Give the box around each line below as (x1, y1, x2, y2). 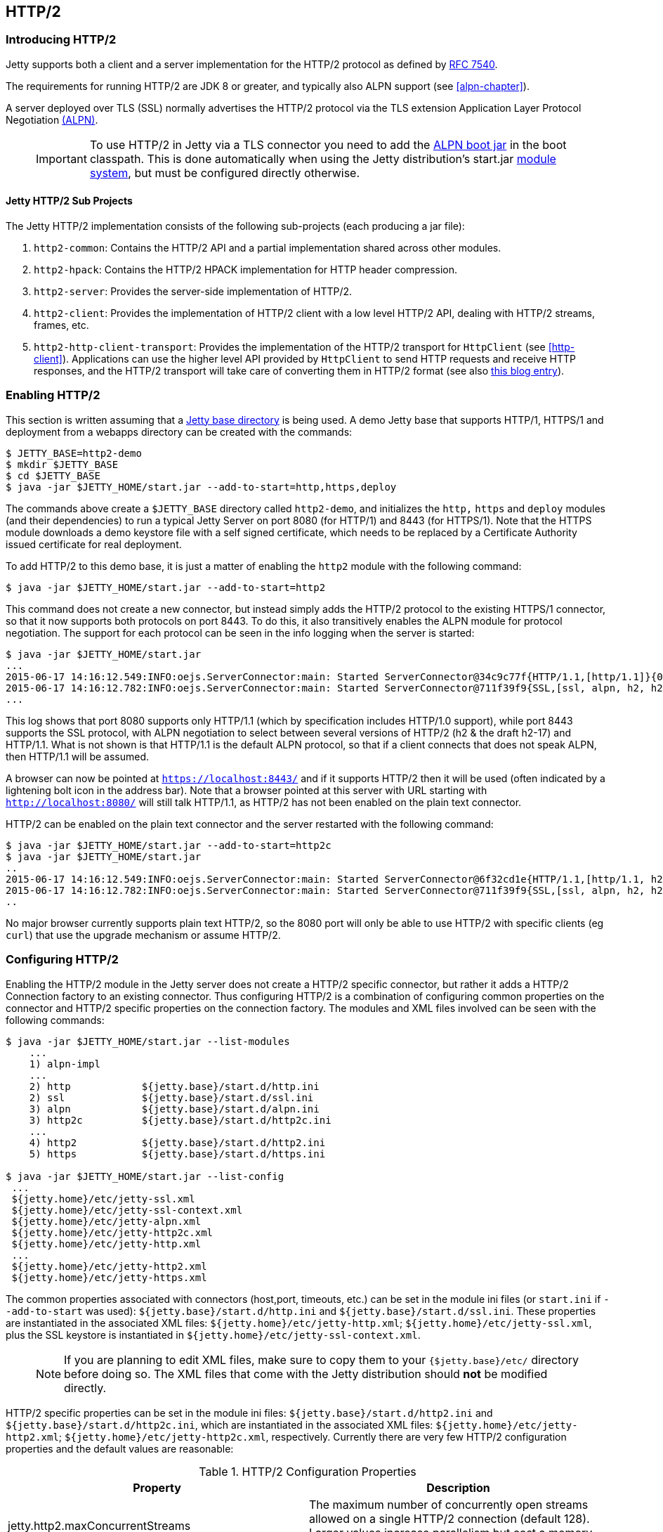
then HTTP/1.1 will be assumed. (6, 750, 150, 762)
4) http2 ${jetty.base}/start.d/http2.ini (29, 1136, 326, 1148)
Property (133, 1480, 181, 1495)
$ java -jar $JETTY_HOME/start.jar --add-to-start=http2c (6, 839, 331, 851)
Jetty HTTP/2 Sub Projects (6, 195, 133, 207)
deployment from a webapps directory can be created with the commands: (6, 425, 353, 438)
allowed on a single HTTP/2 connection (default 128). (309, 1511, 590, 1526)
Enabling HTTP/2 (6, 388, 100, 403)
